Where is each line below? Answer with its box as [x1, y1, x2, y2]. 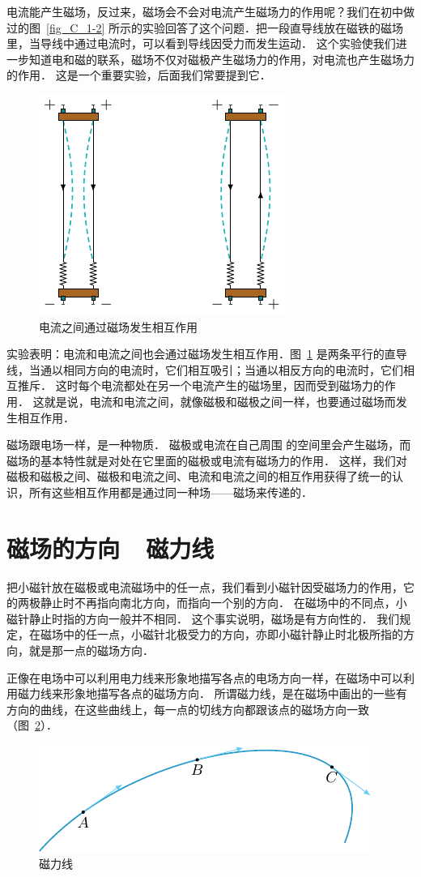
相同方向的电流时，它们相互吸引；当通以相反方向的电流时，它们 [62, 361, 403, 378]
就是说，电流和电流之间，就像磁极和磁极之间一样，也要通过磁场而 [44, 392, 396, 409]
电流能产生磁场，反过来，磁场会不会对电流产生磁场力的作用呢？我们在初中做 [6, 3, 415, 19]
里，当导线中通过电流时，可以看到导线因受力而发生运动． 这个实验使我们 [6, 35, 396, 52]
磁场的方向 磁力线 [6, 531, 215, 564]
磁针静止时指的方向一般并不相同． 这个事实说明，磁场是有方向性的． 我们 [6, 610, 400, 627]
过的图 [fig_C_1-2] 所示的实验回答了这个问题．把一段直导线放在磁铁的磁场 [6, 19, 404, 36]
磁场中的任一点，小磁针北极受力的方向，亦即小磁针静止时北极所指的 [40, 626, 403, 643]
